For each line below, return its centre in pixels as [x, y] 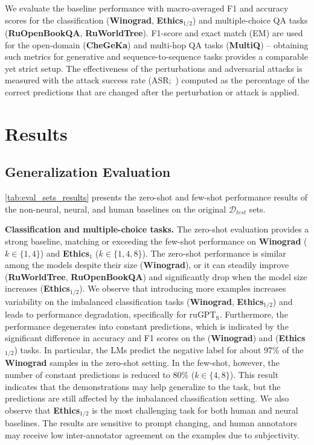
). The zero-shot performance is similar [214, 253]
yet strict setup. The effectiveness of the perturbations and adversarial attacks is [154, 68]
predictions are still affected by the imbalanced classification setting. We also [147, 398]
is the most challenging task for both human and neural [195, 410]
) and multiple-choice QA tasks [250, 20]
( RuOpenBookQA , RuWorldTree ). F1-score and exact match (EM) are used [154, 33]
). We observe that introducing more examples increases [183, 288]
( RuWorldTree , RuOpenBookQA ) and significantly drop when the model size [156, 276]
